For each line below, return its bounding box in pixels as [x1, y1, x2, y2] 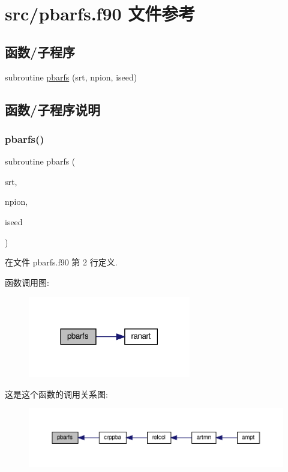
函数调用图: [5, 276, 49, 288]
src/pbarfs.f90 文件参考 [5, 1, 196, 26]
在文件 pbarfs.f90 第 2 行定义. [5, 256, 118, 268]
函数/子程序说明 [5, 100, 101, 118]
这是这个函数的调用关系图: [5, 387, 108, 400]
